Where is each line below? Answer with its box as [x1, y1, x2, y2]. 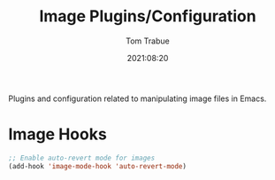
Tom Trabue [126, 35, 170, 46]
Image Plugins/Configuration [38, 6, 257, 27]
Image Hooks [8, 124, 107, 145]
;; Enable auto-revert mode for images [8, 153, 156, 162]
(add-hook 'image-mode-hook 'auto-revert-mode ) [8, 161, 187, 170]
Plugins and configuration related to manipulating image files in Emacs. [8, 93, 267, 104]
